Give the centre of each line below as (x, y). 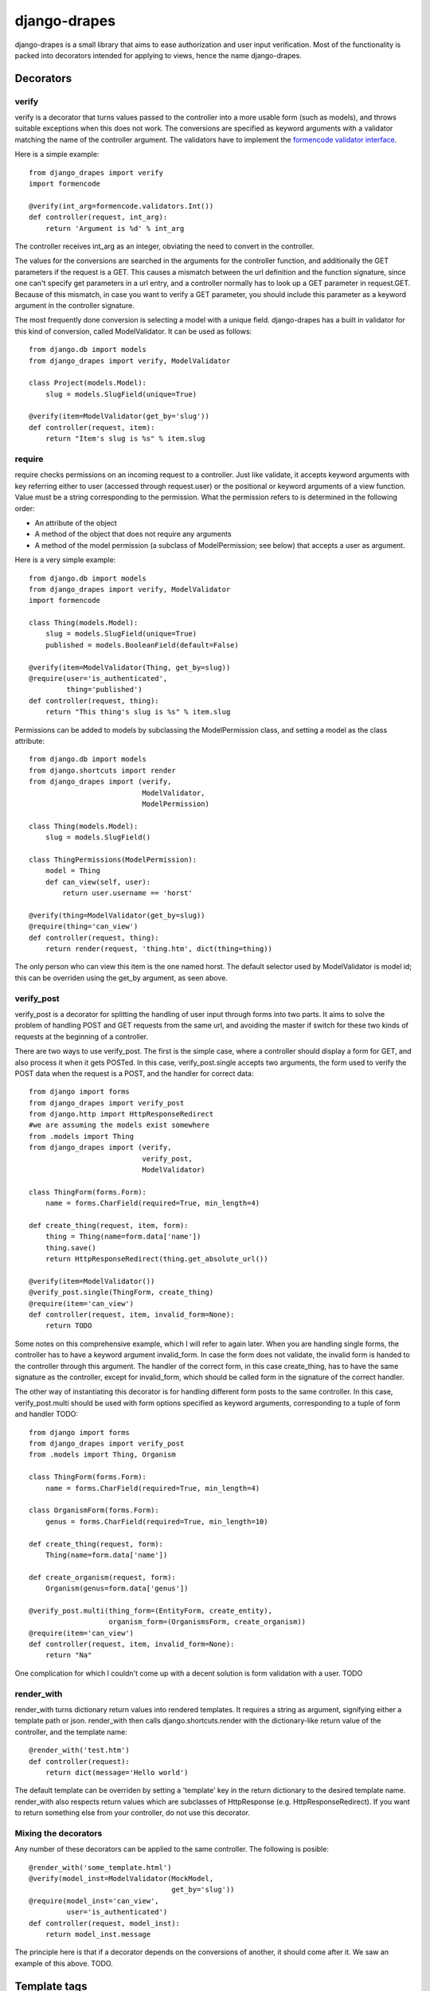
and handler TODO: (47, 1414)
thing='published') (104, 690)
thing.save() (70, 1248)
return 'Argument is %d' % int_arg (115, 228)
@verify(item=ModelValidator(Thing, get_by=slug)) (130, 667)
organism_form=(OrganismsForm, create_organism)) (207, 1622)
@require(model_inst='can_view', (94, 1901)
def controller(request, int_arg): (98, 217)
